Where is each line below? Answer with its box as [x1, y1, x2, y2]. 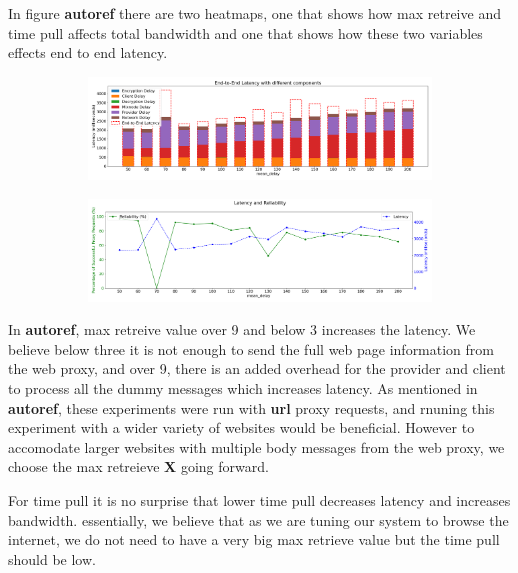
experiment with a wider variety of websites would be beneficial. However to [8, 417, 475, 438]
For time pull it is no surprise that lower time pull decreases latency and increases [8, 489, 511, 510]
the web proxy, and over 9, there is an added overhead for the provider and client [8, 358, 506, 379]
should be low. [8, 548, 96, 569]
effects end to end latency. [8, 42, 168, 63]
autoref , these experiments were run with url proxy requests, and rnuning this [8, 397, 495, 418]
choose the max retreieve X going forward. [8, 456, 269, 477]
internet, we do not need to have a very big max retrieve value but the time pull [8, 529, 500, 550]
